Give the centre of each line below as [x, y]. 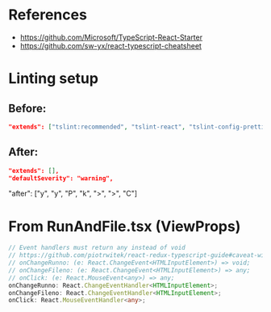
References [48, 15]
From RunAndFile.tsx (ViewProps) [125, 226]
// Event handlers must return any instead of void [97, 248]
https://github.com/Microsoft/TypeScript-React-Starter [111, 37]
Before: [27, 108]
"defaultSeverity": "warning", [61, 178]
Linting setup [54, 79]
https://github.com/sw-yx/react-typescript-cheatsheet [110, 45]
